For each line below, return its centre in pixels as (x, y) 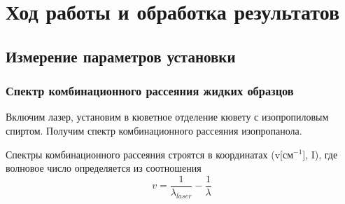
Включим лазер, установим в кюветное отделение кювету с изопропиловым (167, 117)
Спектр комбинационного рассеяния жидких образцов (150, 91)
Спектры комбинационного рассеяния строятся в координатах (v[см (149, 154)
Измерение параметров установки (121, 56)
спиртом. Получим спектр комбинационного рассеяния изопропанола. (154, 130)
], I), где (320, 154)
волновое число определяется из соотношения (104, 168)
